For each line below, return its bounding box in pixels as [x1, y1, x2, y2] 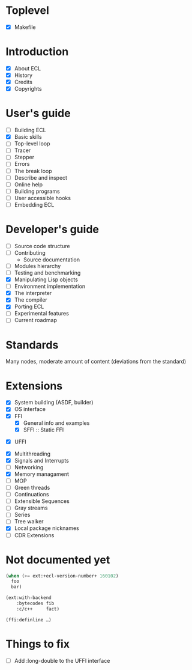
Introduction [5, 45, 69, 59]
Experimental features [14, 310, 70, 317]
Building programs [14, 187, 61, 195]
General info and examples [23, 419, 90, 427]
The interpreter [14, 290, 52, 297]
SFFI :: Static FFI [23, 426, 64, 433]
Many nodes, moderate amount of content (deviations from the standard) [5, 358, 187, 365]
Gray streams [14, 504, 48, 511]
